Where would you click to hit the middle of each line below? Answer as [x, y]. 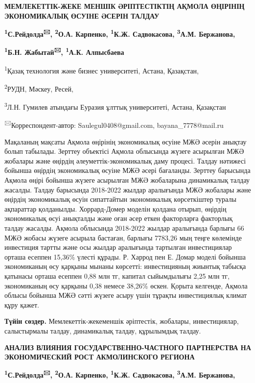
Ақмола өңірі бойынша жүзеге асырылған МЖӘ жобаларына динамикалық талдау [127, 180]
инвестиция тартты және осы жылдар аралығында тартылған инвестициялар [118, 247]
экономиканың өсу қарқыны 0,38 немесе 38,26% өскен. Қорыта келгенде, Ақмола [126, 285]
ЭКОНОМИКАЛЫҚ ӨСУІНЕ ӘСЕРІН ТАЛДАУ [82, 15]
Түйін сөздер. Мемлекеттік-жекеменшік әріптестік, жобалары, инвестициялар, [122, 321]
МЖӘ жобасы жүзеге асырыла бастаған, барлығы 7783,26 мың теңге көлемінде [123, 237]
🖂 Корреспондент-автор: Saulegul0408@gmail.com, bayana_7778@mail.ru [114, 124]
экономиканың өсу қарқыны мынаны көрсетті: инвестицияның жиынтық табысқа [125, 266]
